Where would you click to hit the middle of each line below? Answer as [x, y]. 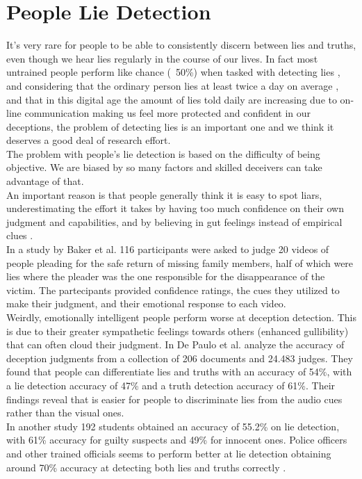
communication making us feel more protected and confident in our [168, 113]
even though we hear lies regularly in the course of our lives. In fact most [162, 58]
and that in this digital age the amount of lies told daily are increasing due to [172, 99]
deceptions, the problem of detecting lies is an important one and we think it [170, 126]
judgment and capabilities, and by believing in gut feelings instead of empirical [174, 221]
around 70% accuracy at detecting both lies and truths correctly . [146, 467]
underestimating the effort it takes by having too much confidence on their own [175, 208]
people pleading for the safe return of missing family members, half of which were [180, 262]
